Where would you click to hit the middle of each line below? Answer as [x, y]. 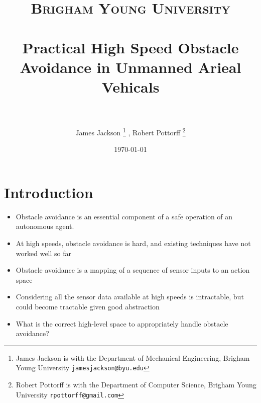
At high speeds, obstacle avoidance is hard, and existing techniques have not [133, 243]
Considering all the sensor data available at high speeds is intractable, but [130, 297]
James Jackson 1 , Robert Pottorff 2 [130, 132]
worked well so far [43, 253]
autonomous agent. [45, 226]
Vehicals [130, 86]
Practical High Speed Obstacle [130, 47]
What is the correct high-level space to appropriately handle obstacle [122, 323]
